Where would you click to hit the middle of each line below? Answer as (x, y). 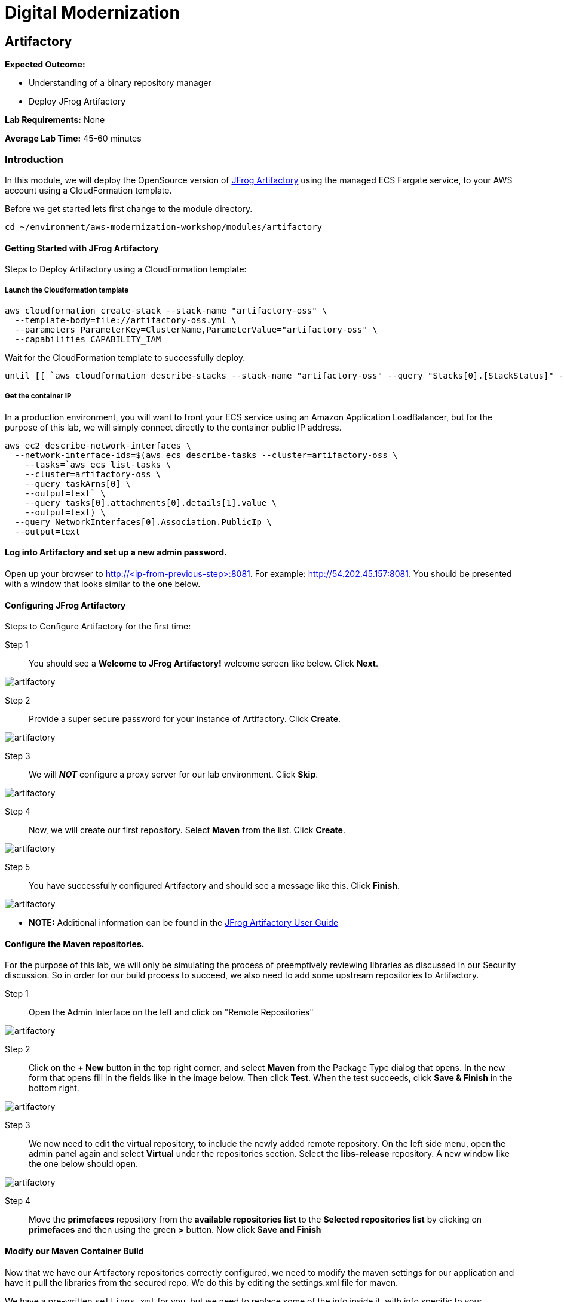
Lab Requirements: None (55, 120)
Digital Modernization (92, 13)
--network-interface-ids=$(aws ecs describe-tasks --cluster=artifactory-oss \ (206, 455)
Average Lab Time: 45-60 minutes (73, 139)
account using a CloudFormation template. (88, 190)
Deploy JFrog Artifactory (77, 102)
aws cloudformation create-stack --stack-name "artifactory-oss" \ (166, 310)
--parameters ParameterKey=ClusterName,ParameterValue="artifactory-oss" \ (196, 329)
